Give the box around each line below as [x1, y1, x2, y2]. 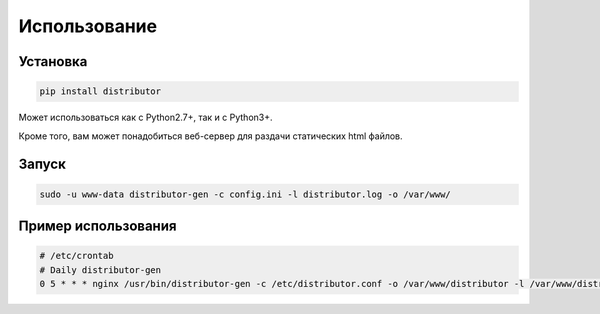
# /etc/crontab [39, 250, 114, 262]
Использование [18, 15, 158, 37]
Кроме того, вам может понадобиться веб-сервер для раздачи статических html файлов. [18, 130, 404, 142]
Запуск [18, 156, 67, 173]
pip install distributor [39, 86, 162, 97]
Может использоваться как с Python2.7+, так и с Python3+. [18, 111, 274, 124]
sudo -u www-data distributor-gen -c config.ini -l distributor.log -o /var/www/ [39, 188, 452, 200]
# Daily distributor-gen [39, 264, 162, 275]
